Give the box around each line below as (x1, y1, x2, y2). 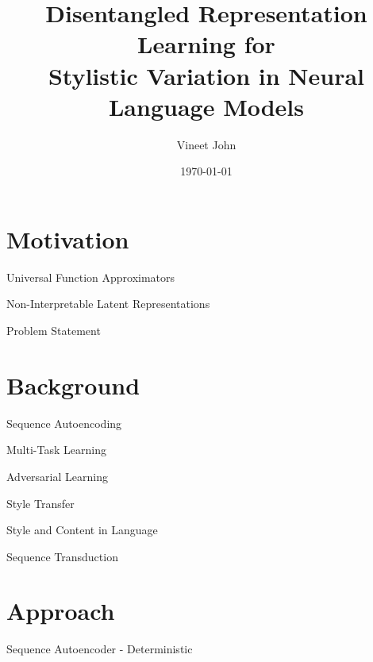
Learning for (137, 28, 275, 60)
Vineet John (176, 136, 236, 152)
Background (6, 368, 140, 401)
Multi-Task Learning (6, 441, 106, 458)
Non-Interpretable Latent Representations (6, 295, 210, 312)
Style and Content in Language (6, 522, 158, 538)
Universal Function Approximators (6, 268, 175, 285)
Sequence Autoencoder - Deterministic (6, 641, 193, 657)
